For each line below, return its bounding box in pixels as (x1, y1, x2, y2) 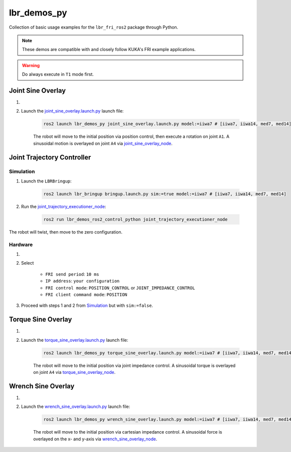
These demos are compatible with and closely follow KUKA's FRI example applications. (22, 47, 196, 52)
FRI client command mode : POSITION (45, 291, 128, 297)
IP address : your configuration (45, 278, 120, 284)
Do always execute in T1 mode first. (22, 71, 94, 77)
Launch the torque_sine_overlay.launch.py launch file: (21, 337, 129, 343)
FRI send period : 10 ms (45, 271, 99, 277)
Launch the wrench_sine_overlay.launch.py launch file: (21, 403, 130, 410)
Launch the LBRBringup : (21, 178, 72, 184)
